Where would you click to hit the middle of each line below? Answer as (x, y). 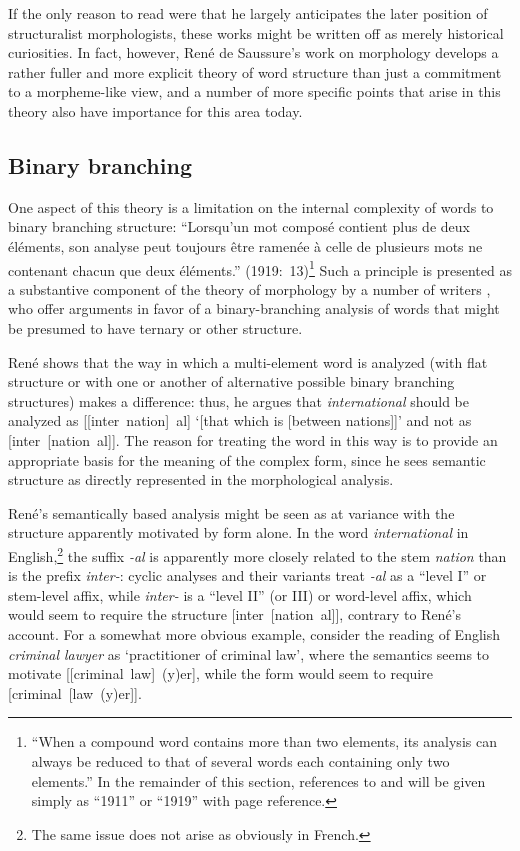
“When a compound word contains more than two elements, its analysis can (264, 741)
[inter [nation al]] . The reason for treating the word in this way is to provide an (253, 439)
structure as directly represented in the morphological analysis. (201, 479)
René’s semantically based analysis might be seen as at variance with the (231, 512)
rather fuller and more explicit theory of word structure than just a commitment (255, 71)
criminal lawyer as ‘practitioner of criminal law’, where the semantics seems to (249, 653)
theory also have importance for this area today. (155, 110)
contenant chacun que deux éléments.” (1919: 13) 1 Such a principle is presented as (260, 268)
